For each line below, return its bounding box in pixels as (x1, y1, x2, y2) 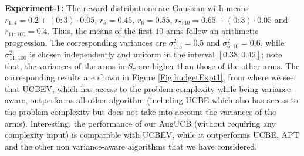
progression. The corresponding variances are (5, 36, 167, 48)
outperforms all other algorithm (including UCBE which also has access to (30, 94, 298, 106)
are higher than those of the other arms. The (138, 59, 300, 72)
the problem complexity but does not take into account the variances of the (5, 105, 276, 117)
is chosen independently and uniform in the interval (29, 48, 215, 60)
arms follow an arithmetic (166, 25, 259, 37)
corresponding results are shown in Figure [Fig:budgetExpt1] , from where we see (5, 71, 294, 83)
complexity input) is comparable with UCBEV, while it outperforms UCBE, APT (5, 128, 299, 141)
